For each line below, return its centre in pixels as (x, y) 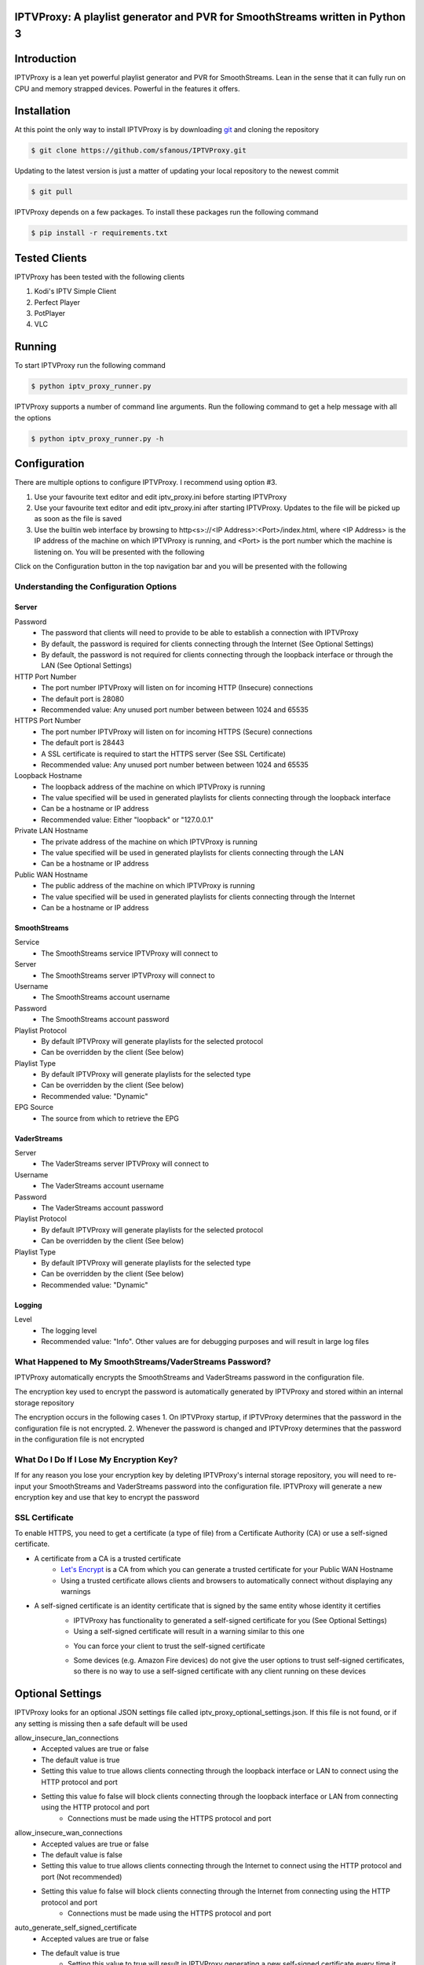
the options (33, 417)
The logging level (69, 1330)
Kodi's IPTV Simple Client (75, 292)
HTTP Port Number (46, 677)
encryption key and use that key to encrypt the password (107, 1497)
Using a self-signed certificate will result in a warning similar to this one (189, 1632)
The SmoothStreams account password (105, 1019)
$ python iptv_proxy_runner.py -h (97, 439)
